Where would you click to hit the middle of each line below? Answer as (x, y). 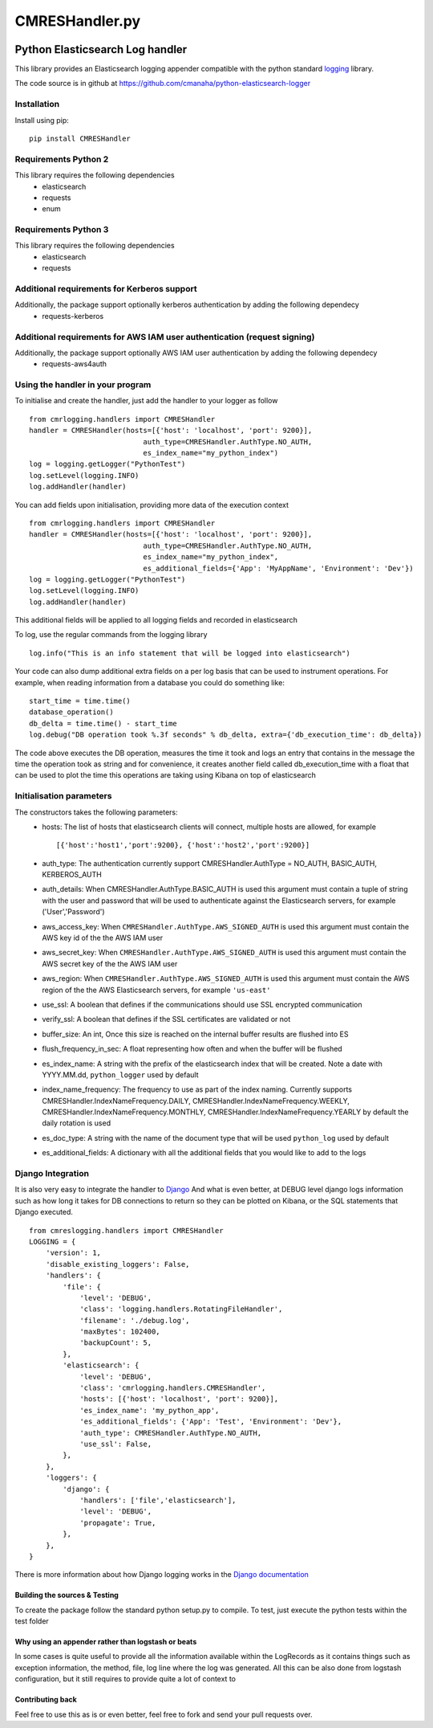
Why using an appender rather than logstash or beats (106, 1642)
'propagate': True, (118, 1523)
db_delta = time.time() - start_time (103, 723)
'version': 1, (73, 1253)
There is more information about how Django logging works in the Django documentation (162, 1575)
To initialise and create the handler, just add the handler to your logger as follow (146, 401)
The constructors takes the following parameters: (96, 812)
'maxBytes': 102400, (120, 1332)
